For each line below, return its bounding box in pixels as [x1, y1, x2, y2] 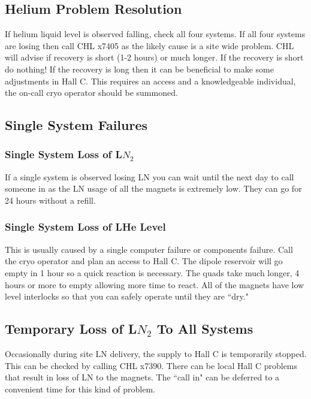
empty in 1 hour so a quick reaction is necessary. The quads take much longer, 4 [5, 266, 300, 279]
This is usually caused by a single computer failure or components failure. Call [5, 243, 293, 255]
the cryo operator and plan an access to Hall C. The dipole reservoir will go [5, 255, 283, 267]
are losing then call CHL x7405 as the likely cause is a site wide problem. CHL [5, 39, 294, 52]
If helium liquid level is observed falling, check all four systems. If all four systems [5, 28, 306, 40]
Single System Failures [5, 116, 148, 134]
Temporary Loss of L [5, 319, 137, 338]
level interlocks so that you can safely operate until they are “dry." [5, 290, 249, 303]
